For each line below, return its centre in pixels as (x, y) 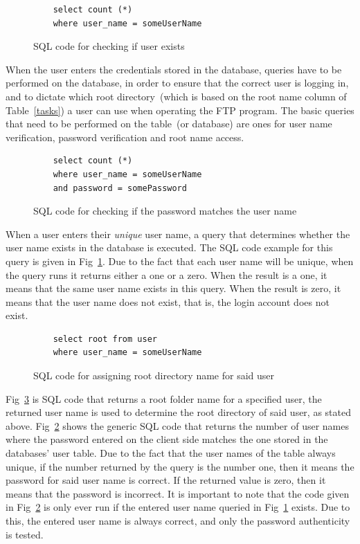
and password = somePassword (120, 188)
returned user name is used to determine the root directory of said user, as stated (178, 412)
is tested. (25, 534)
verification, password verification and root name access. (125, 137)
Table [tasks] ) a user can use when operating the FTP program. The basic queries (180, 110)
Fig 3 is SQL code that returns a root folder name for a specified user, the (164, 398)
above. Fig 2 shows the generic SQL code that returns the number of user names (177, 425)
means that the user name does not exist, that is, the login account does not (168, 301)
